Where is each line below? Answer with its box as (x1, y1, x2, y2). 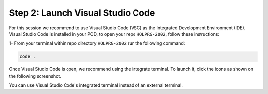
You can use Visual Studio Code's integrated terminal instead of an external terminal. (9, 82, 183, 88)
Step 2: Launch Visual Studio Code (9, 7, 155, 18)
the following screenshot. (9, 73, 62, 79)
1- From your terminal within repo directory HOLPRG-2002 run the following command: (9, 40, 185, 46)
